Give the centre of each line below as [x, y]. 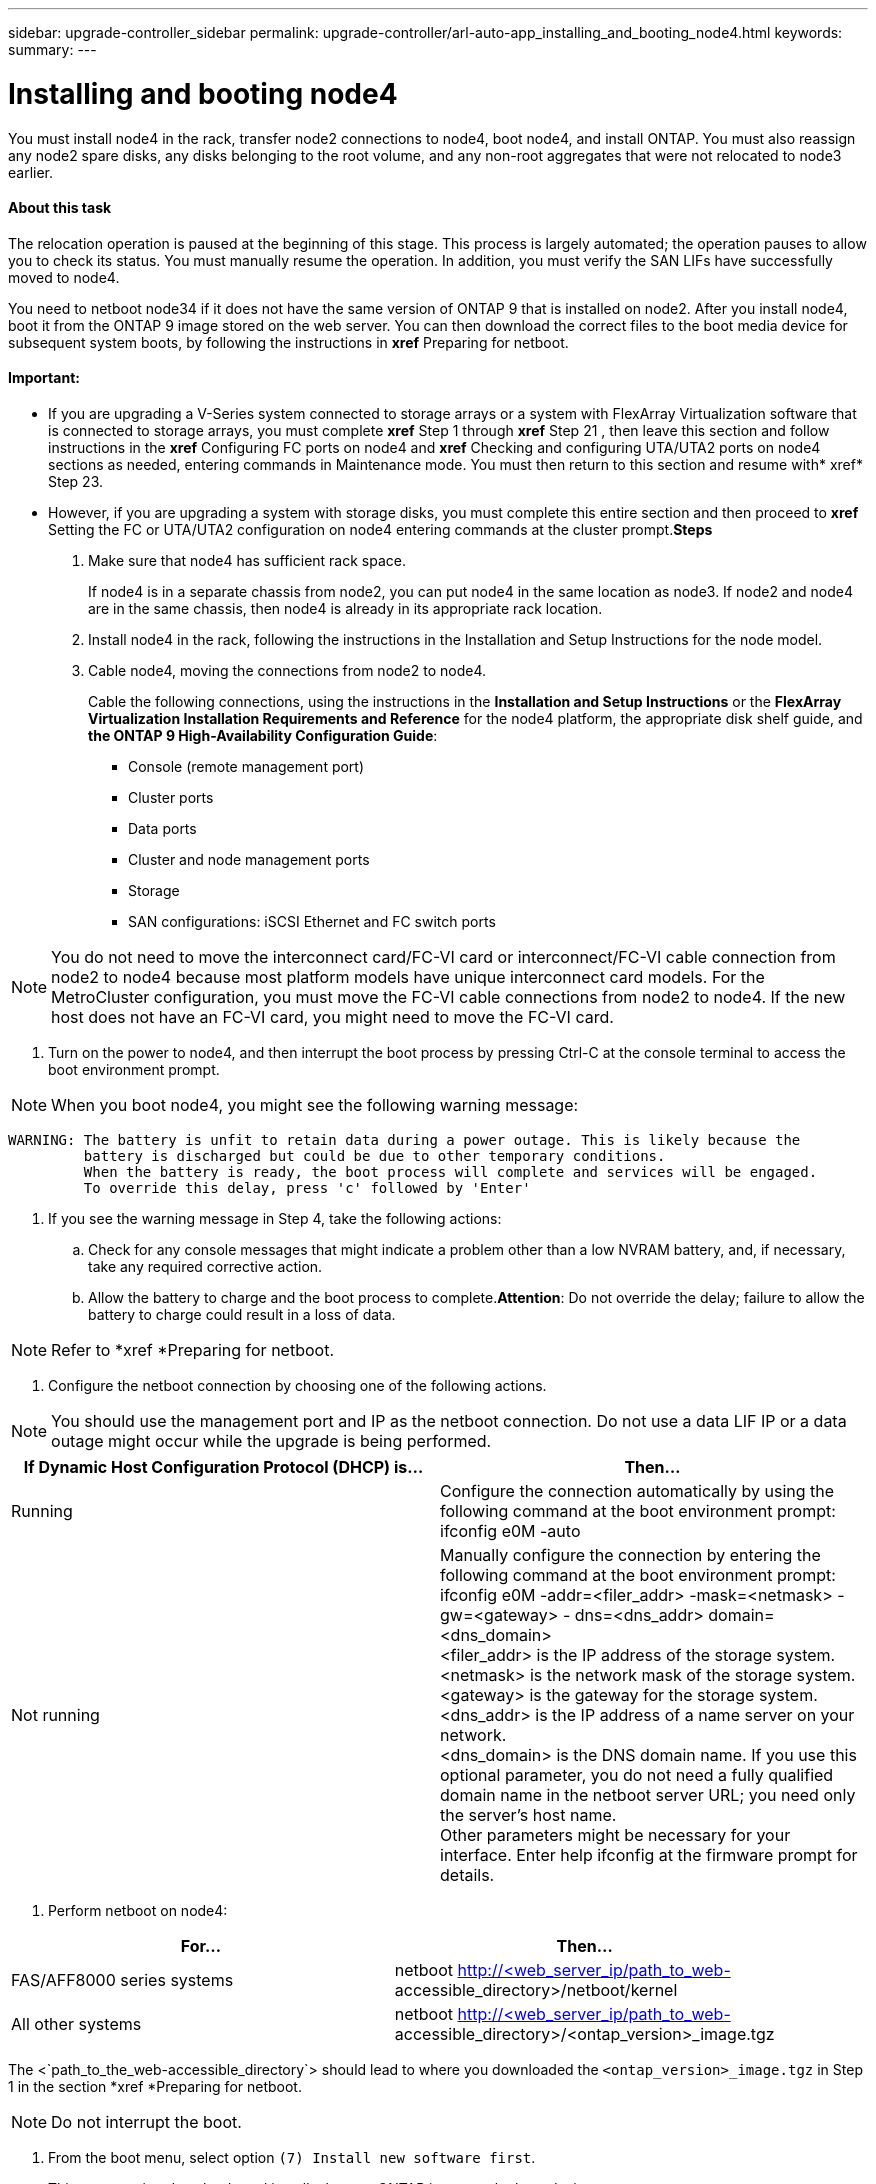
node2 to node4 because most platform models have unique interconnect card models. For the [408, 976]
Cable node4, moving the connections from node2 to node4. [287, 670]
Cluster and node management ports [249, 859]
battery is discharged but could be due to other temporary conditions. [374, 1155]
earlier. [31, 172]
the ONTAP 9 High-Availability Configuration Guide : [263, 735]
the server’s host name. [528, 1814]
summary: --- [52, 49]
